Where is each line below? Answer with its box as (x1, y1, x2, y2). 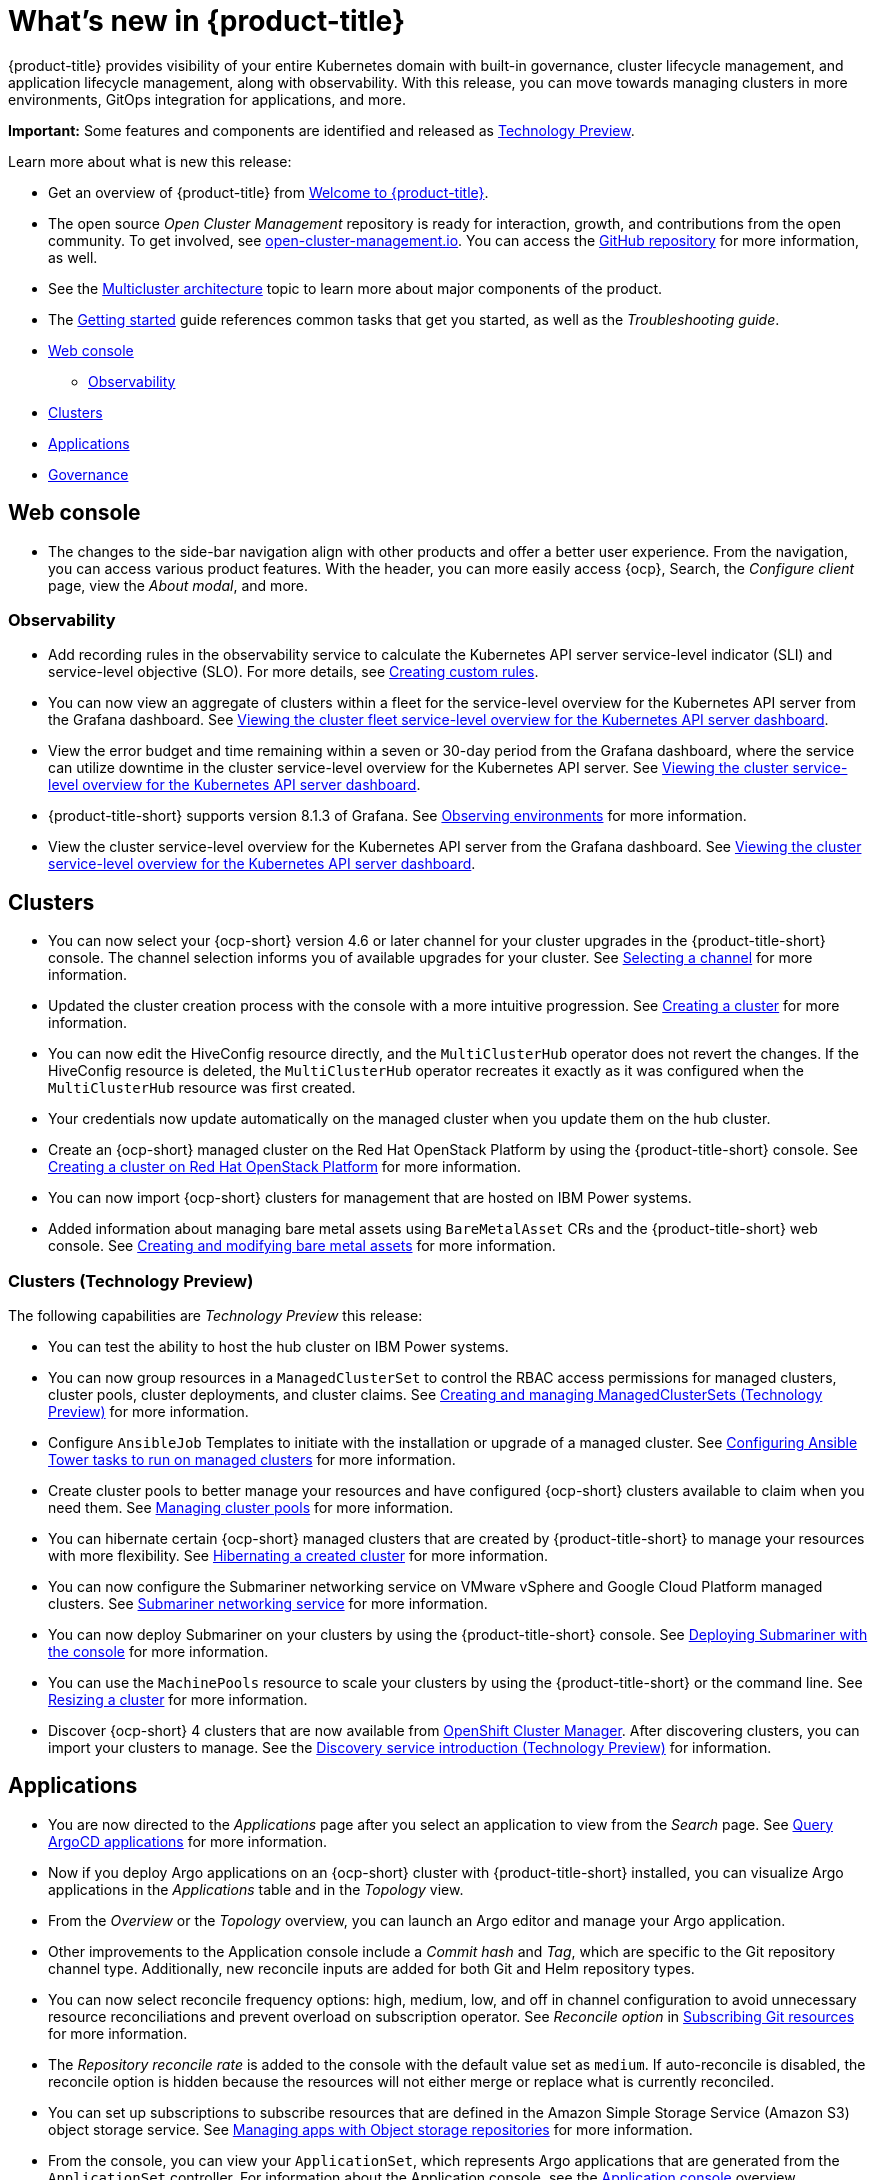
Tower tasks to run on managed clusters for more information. (48, 1450, 456, 1468)
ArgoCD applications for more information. (48, 1832, 327, 1850)
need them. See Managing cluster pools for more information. (48, 1498, 454, 1516)
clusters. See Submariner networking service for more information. (48, 1594, 488, 1612)
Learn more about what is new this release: (8, 152, 292, 170)
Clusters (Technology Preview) (8, 1270, 254, 1291)
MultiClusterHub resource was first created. (48, 1079, 356, 1097)
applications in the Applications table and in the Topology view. (48, 1880, 464, 1898)
